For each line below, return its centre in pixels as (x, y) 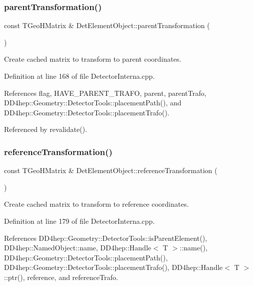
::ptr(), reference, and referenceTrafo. (61, 277)
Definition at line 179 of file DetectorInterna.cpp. (79, 221)
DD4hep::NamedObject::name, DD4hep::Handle (78, 248)
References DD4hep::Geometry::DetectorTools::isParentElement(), (106, 238)
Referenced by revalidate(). (46, 129)
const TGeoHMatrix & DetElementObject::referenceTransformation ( (111, 170)
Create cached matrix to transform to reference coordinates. (97, 204)
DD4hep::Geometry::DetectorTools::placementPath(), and (93, 103)
